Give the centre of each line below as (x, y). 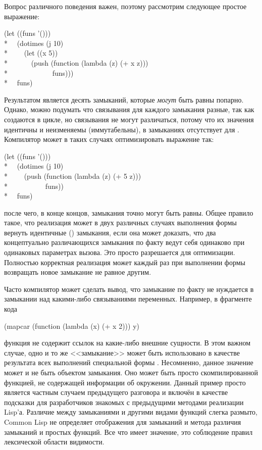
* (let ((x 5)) (31, 53)
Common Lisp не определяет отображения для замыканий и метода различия (123, 421)
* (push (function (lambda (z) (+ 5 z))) (73, 176)
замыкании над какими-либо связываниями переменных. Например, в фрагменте (128, 299)
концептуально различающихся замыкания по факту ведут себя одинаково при (124, 242)
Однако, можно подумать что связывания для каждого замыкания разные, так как (129, 109)
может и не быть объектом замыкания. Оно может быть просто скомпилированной (131, 372)
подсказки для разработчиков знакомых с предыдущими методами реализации (124, 402)
